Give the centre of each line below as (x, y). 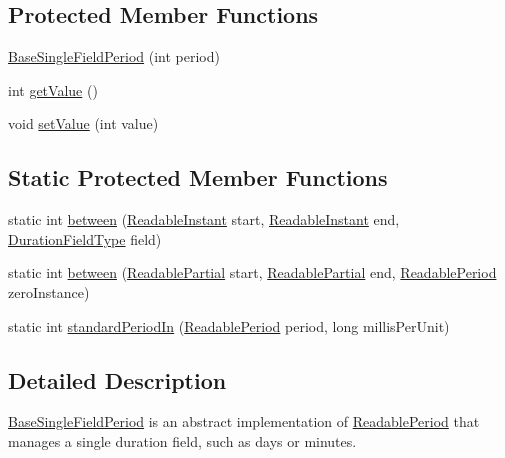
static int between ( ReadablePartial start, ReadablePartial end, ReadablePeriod (252, 272)
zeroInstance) (49, 291)
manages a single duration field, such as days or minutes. (182, 440)
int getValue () (53, 89)
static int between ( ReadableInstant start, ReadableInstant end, (204, 219)
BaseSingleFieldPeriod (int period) (114, 56)
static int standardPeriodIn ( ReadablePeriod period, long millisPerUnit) (229, 325)
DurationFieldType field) (85, 238)
